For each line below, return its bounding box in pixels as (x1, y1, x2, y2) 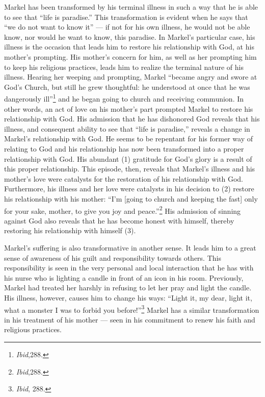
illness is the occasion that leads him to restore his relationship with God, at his (4, 41, 254, 52)
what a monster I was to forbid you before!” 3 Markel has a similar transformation (4, 303, 259, 315)
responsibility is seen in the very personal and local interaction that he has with (4, 262, 254, 273)
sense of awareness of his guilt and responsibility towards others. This (4, 252, 221, 263)
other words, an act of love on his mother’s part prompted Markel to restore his (4, 103, 253, 114)
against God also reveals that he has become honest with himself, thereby (4, 215, 234, 226)
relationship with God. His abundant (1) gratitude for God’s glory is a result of (4, 153, 252, 164)
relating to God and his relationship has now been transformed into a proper (4, 143, 244, 154)
